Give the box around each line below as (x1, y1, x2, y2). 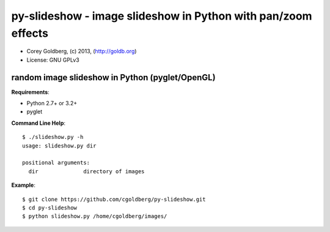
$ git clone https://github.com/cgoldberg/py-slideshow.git (22, 196, 206, 203)
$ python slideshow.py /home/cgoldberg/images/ (22, 213, 167, 220)
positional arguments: (22, 159, 90, 167)
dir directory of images (28, 168, 145, 174)
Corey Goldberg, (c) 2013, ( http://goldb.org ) (26, 48, 137, 55)
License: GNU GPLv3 (26, 56, 79, 64)
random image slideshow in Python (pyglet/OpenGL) (11, 72, 216, 83)
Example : (11, 181, 36, 189)
